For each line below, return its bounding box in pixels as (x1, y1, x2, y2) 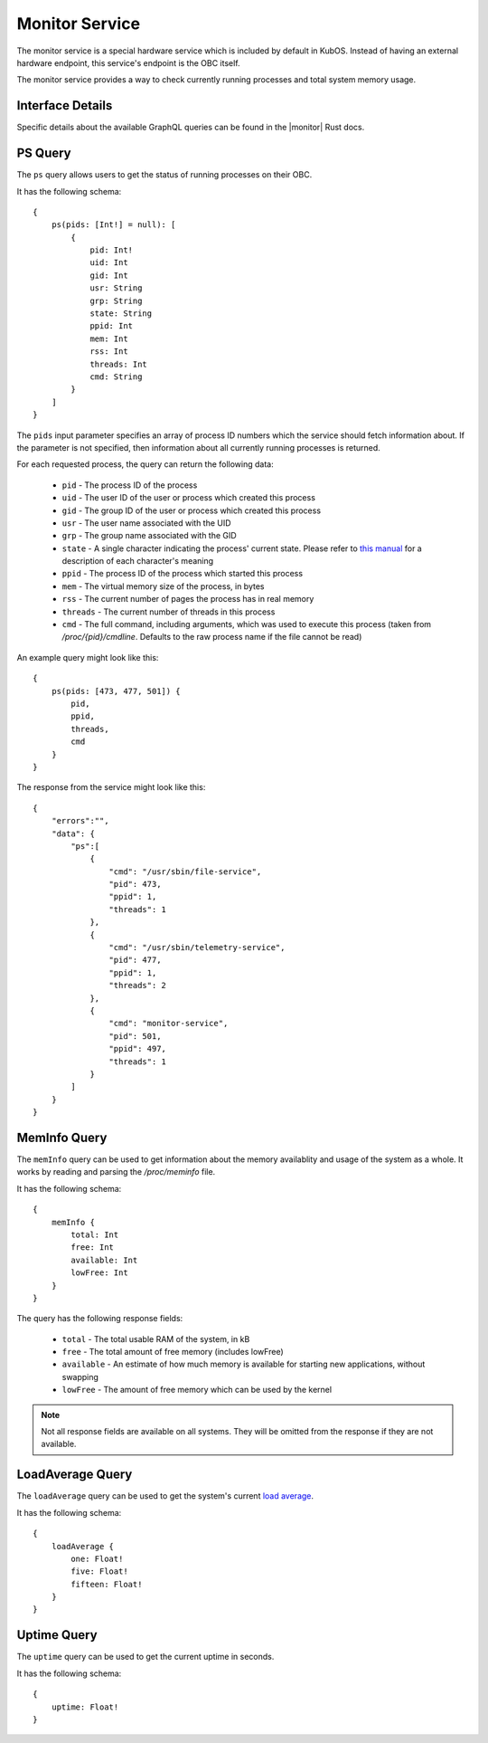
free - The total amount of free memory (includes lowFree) (61, 1347, 284, 1357)
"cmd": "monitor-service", (108, 1018, 229, 1029)
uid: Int (89, 258, 128, 268)
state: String (89, 309, 153, 319)
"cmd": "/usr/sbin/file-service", (108, 866, 262, 877)
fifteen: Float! (70, 1579, 143, 1589)
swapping (61, 1371, 99, 1382)
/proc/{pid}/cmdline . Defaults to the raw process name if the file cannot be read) (61, 632, 362, 643)
